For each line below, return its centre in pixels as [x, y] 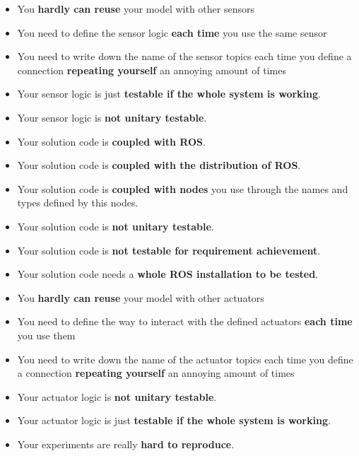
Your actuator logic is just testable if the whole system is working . [174, 420]
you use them [46, 335]
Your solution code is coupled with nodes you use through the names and [183, 188]
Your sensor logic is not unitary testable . [112, 117]
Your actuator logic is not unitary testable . [117, 396]
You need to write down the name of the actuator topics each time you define [185, 359]
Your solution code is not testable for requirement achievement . [169, 250]
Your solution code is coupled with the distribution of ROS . [159, 165]
